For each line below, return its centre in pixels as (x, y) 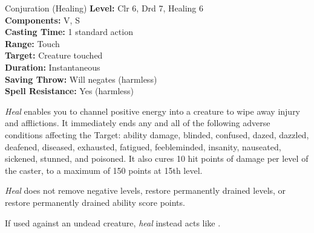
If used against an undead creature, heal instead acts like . (113, 222)
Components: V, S (42, 20)
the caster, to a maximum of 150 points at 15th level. (104, 170)
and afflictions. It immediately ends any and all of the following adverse (138, 123)
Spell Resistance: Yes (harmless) (70, 91)
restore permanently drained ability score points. (95, 202)
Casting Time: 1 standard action (69, 32)
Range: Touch (32, 43)
